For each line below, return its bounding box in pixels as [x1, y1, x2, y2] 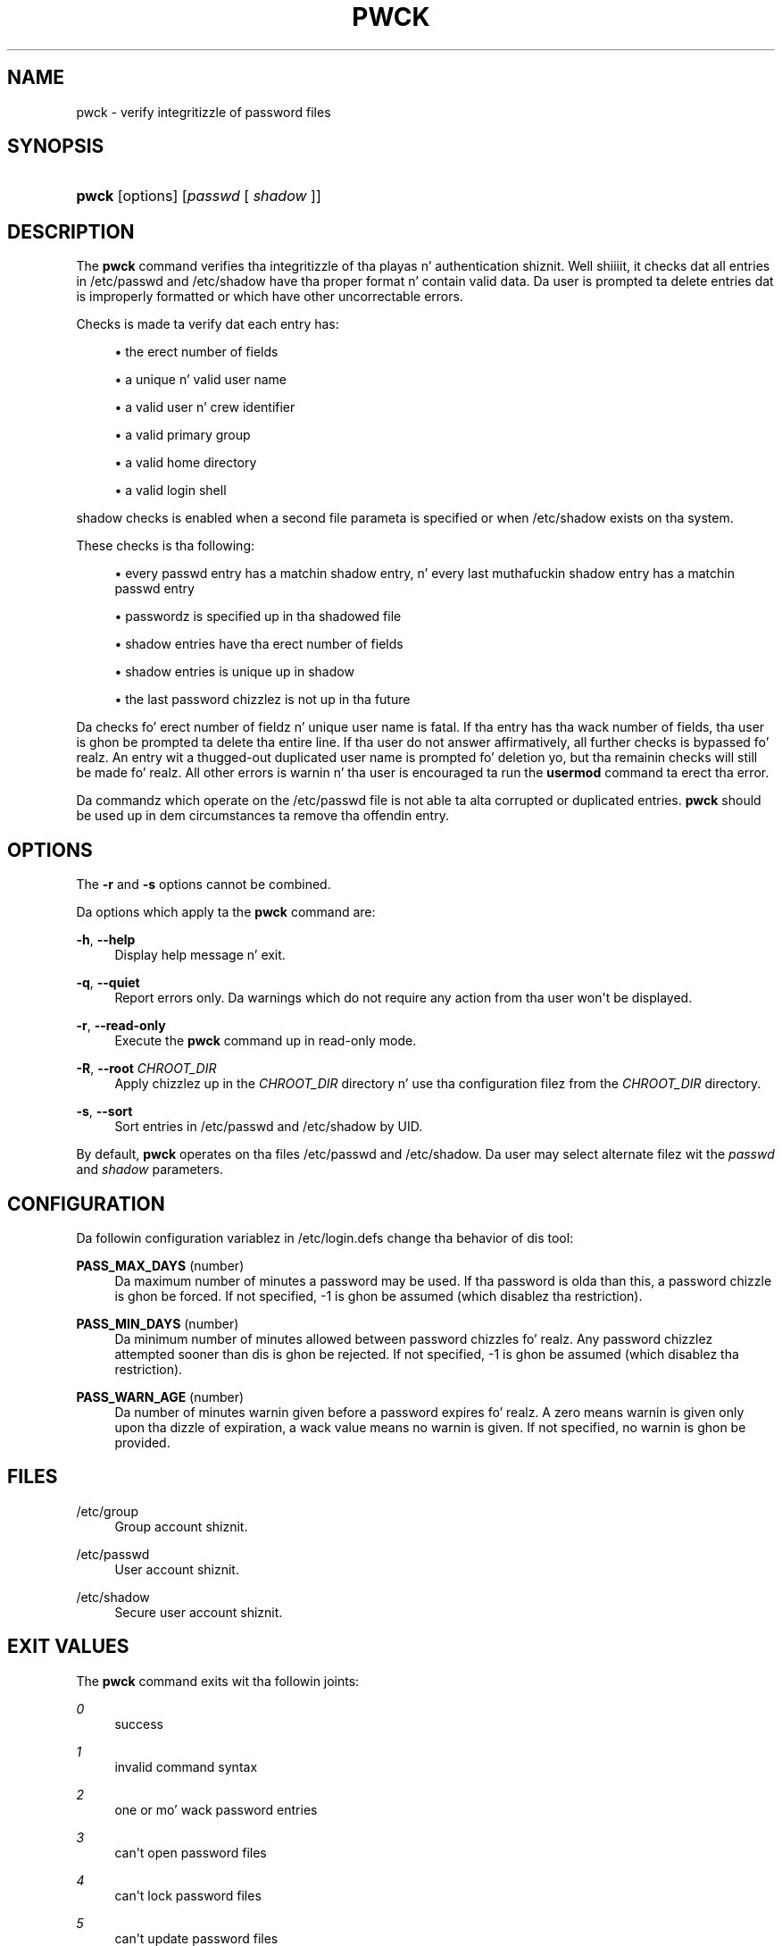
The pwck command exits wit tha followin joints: [76, 1673, 360, 1689]
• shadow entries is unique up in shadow [114, 664, 354, 680]
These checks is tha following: [76, 538, 255, 554]
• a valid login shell [114, 482, 227, 499]
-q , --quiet [76, 975, 140, 991]
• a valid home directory [114, 455, 257, 471]
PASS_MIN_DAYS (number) [76, 1315, 239, 1331]
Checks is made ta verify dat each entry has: [76, 316, 339, 332]
